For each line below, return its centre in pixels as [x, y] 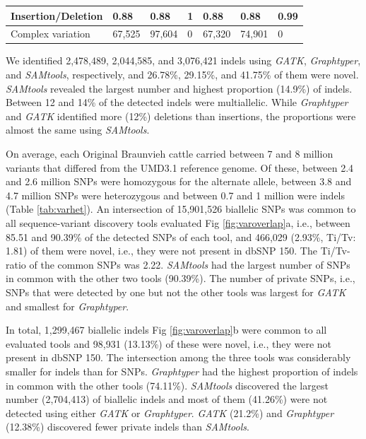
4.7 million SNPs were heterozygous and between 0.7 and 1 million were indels [176, 195]
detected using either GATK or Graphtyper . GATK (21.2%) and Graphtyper [170, 412]
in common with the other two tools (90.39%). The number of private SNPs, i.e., [181, 278]
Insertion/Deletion [57, 15]
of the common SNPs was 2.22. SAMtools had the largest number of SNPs [190, 264]
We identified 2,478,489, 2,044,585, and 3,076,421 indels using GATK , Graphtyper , [183, 60]
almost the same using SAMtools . [78, 130]
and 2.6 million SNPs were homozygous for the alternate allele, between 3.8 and [179, 181]
